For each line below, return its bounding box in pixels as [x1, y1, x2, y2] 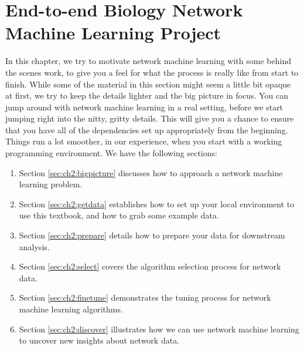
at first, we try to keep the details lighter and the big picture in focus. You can [5, 89, 288, 102]
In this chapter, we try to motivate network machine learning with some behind [5, 55, 291, 67]
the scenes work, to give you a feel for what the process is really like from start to [5, 66, 299, 78]
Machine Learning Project [5, 21, 221, 45]
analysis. [19, 240, 50, 253]
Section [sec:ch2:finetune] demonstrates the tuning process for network [19, 291, 271, 304]
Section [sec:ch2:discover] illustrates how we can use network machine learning [19, 322, 299, 335]
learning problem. [19, 178, 83, 190]
